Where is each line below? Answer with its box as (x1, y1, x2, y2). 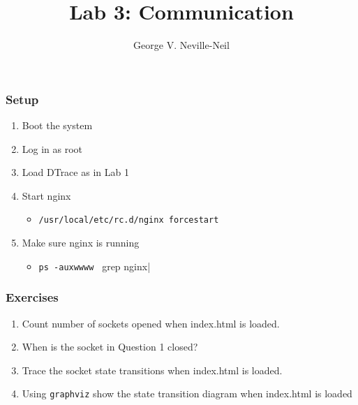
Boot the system (22, 118, 93, 133)
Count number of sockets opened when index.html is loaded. (22, 316, 280, 330)
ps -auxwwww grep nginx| (38, 258, 151, 273)
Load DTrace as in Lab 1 (22, 165, 129, 179)
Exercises (6, 288, 59, 306)
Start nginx (22, 188, 71, 202)
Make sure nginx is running (22, 235, 140, 250)
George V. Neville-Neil (133, 38, 230, 52)
